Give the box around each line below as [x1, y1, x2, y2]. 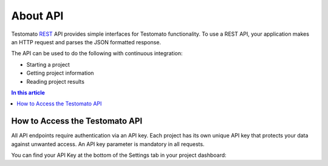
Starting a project [26, 61, 70, 68]
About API [11, 9, 64, 22]
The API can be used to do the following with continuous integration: [11, 50, 183, 57]
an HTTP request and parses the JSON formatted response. [11, 38, 161, 45]
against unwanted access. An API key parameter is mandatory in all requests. [11, 140, 205, 148]
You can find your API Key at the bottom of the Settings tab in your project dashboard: [11, 151, 227, 159]
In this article [11, 88, 46, 96]
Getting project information [26, 70, 94, 77]
